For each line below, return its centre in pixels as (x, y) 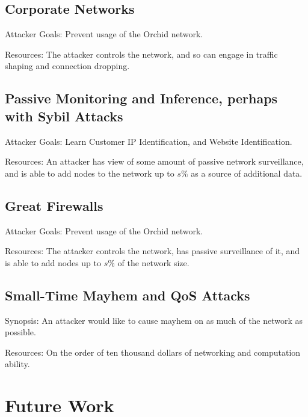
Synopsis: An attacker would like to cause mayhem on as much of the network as (154, 320)
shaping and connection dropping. (67, 66)
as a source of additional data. (247, 173)
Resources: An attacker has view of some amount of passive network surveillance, (154, 161)
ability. (17, 364)
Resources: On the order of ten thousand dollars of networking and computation (153, 352)
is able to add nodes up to (53, 262)
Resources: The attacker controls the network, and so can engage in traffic (141, 54)
